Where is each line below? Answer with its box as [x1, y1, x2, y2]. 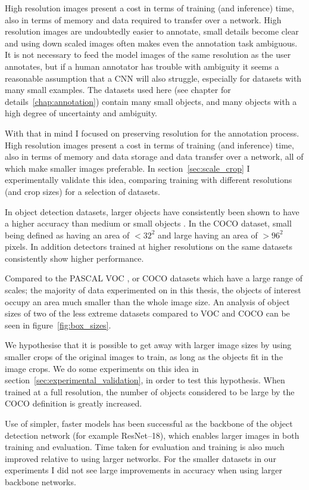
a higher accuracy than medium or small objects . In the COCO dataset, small [5, 217, 292, 230]
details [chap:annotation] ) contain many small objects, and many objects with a [5, 95, 297, 107]
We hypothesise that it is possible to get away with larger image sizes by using [5, 339, 292, 351]
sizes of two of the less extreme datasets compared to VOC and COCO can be [5, 307, 290, 320]
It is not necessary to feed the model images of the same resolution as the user [5, 48, 291, 61]
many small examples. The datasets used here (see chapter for [5, 83, 231, 96]
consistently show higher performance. [5, 252, 144, 264]
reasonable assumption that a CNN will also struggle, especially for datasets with [5, 72, 302, 84]
